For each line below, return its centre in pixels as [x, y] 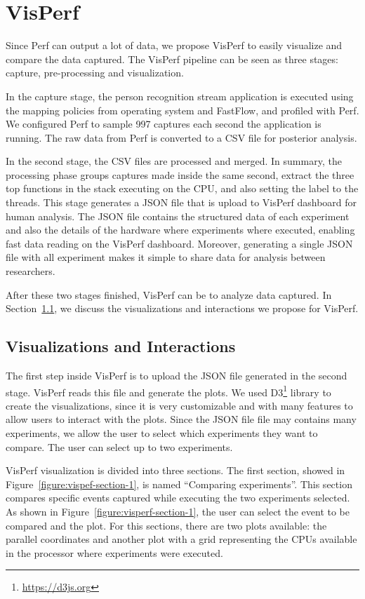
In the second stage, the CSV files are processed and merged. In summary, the [174, 161]
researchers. [31, 271]
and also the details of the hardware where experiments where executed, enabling [180, 230]
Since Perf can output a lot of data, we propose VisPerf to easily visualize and [174, 45]
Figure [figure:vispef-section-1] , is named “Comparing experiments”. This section [179, 484]
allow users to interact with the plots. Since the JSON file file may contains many [181, 419]
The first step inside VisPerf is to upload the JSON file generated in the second [177, 376]
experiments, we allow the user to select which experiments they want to [162, 433]
